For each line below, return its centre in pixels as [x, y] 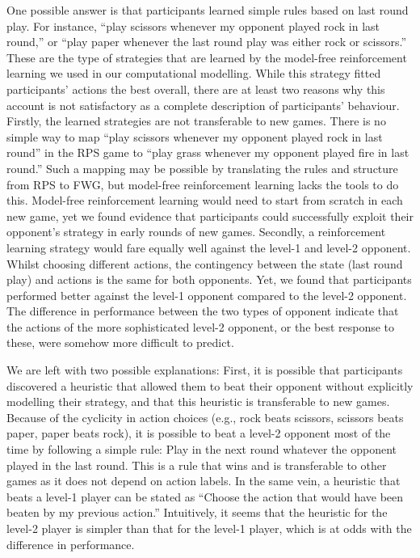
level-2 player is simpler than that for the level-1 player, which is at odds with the [209, 528]
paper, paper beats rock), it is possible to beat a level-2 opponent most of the [199, 433]
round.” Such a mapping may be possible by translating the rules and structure [202, 168]
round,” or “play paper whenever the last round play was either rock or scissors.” [207, 42]
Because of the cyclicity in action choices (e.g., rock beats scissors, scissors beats [205, 417]
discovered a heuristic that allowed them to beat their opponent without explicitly [210, 385]
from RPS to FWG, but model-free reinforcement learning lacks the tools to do [203, 184]
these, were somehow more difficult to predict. [120, 342]
